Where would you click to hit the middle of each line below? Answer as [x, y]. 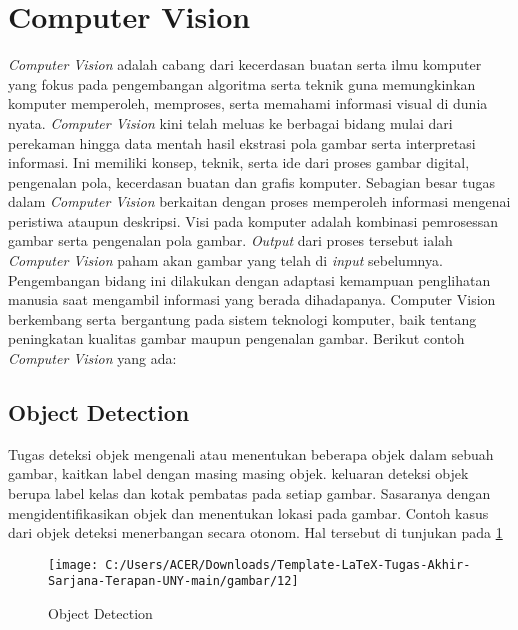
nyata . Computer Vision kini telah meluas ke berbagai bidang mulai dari [230, 122]
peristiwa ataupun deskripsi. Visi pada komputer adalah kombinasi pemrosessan [253, 220]
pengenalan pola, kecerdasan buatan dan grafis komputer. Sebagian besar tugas [252, 181]
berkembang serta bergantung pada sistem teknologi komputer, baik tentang [242, 318]
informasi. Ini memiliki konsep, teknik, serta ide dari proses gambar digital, [239, 162]
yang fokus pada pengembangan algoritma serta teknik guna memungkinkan [242, 83]
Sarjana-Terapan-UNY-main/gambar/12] [173, 581]
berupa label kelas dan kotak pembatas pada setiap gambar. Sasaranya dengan [249, 493]
